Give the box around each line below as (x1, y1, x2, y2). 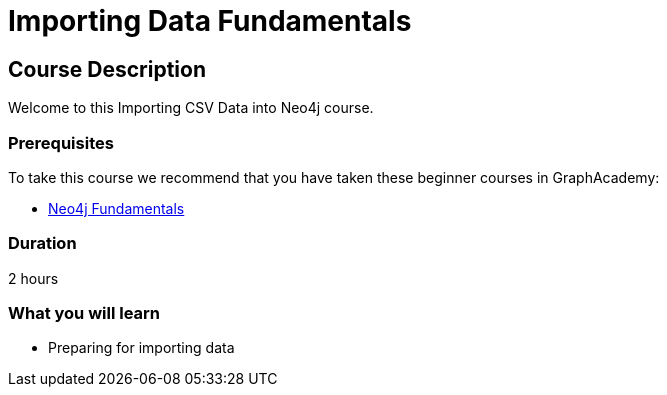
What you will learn (8, 303, 161, 324)
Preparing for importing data (48, 339, 235, 357)
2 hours (8, 269, 59, 287)
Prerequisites (8, 132, 114, 153)
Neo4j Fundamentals (48, 199, 185, 217)
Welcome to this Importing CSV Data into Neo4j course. (8, 99, 374, 117)
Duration (8, 233, 77, 254)
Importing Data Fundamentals (8, 4, 412, 38)
